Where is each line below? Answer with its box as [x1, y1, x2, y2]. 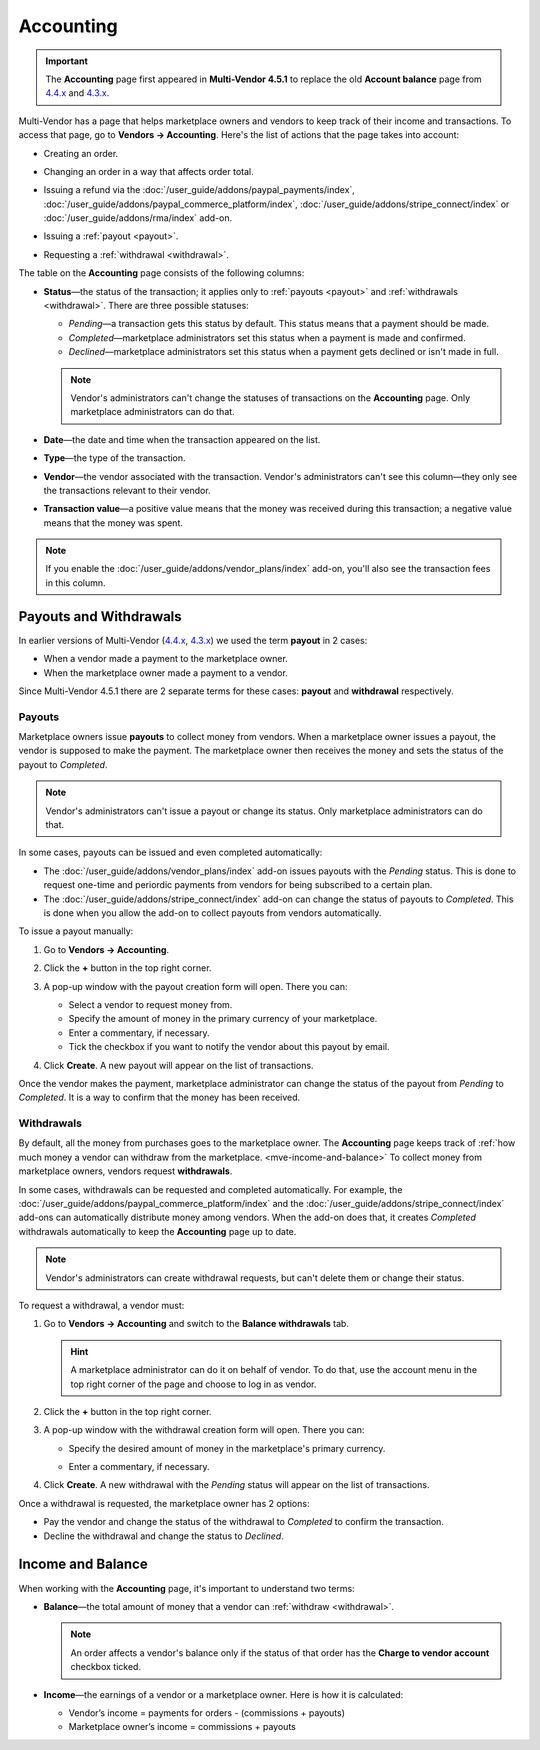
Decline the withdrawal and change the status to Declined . [43, 1530, 284, 1542]
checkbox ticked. [70, 1661, 142, 1673]
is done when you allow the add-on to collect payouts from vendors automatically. [43, 907, 382, 919]
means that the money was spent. [43, 516, 184, 529]
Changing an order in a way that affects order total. [43, 165, 254, 177]
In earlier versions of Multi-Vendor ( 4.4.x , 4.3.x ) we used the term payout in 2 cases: [18, 634, 368, 646]
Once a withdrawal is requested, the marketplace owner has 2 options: [18, 1497, 310, 1509]
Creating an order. [43, 147, 119, 159]
